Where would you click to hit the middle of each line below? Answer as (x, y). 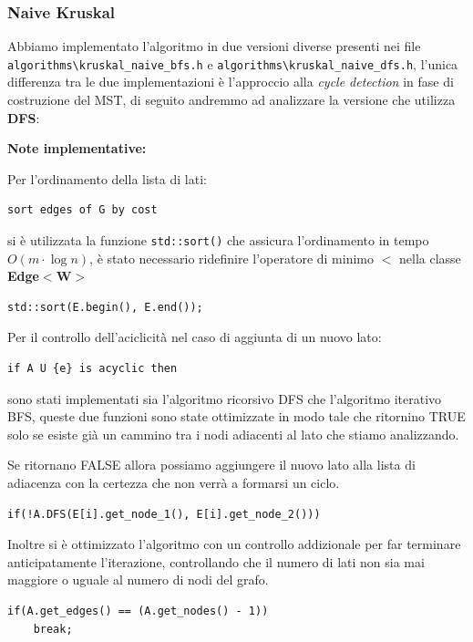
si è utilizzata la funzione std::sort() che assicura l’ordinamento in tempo (218, 240)
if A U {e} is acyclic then (93, 369)
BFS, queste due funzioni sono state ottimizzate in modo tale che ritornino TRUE (236, 416)
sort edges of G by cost (82, 210)
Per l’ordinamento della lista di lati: (107, 178)
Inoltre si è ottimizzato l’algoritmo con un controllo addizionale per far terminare (234, 544)
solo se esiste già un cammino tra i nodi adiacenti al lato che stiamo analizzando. (233, 434)
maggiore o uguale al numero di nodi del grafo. (138, 580)
